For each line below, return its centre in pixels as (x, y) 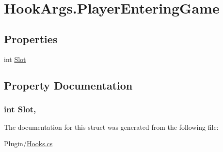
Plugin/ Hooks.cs (28, 143)
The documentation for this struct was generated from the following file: (111, 127)
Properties (31, 38)
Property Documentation (68, 85)
